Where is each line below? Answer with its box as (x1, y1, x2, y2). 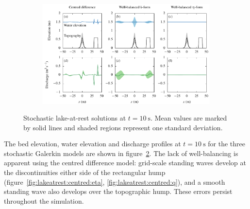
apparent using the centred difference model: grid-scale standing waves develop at (4, 157, 246, 168)
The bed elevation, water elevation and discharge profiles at (4, 139, 181, 149)
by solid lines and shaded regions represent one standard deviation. (23, 122, 223, 132)
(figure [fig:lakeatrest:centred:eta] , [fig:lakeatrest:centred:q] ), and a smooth (4, 176, 225, 187)
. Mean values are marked (150, 112, 227, 122)
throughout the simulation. (4, 195, 84, 206)
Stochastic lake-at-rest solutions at (23, 112, 126, 122)
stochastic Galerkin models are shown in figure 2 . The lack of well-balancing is (4, 148, 238, 158)
